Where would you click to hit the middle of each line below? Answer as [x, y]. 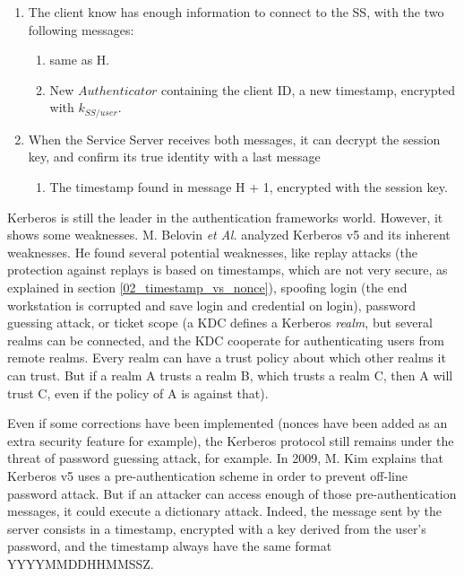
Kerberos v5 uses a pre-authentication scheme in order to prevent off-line [207, 475]
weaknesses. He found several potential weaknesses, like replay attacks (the [212, 252]
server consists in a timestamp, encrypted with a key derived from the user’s [217, 528]
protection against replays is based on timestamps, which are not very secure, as [228, 270]
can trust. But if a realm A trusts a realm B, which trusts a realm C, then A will [230, 375]
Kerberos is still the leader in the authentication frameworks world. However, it [225, 217]
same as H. [80, 60]
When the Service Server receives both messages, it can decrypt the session [234, 139]
